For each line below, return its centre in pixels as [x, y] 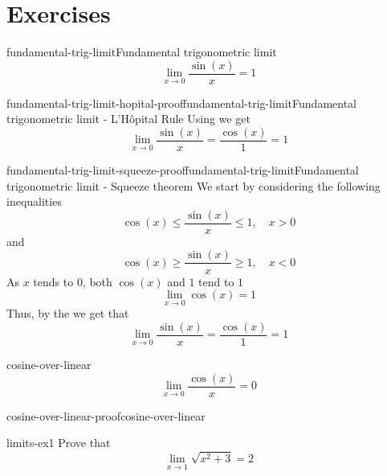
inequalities [34, 201]
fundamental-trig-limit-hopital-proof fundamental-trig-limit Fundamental [181, 103]
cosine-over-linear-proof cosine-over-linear [106, 415]
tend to [216, 281]
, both [97, 281]
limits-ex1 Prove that [59, 443]
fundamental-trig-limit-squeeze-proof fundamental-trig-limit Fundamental [183, 170]
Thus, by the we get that [68, 313]
